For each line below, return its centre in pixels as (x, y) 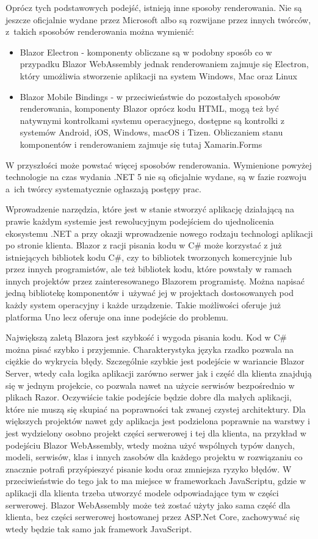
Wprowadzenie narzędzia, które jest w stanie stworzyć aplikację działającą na (150, 209)
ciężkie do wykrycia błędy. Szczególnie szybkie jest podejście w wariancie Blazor (155, 361)
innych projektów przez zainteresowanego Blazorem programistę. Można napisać (155, 280)
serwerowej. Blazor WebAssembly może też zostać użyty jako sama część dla (148, 505)
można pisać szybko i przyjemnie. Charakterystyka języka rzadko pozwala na (150, 349)
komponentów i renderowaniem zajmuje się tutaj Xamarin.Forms (141, 144)
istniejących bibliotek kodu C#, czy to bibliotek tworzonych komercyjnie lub (149, 257)
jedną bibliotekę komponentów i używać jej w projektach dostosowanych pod (150, 293)
